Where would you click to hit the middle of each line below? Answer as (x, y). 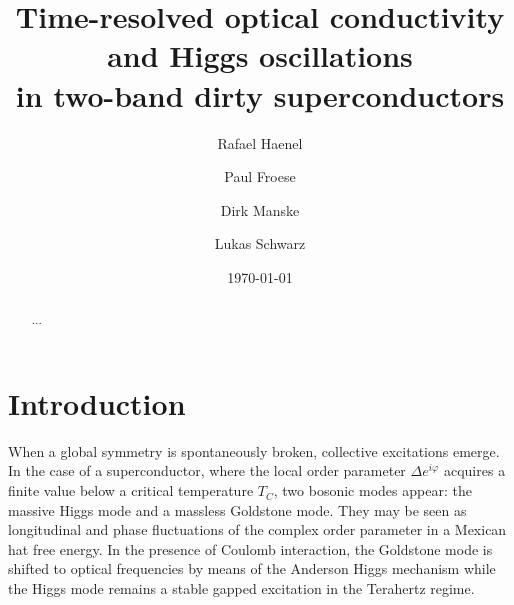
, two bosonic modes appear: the (372, 490)
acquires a (474, 470)
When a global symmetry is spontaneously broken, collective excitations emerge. (254, 450)
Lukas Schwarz (260, 243)
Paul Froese (260, 176)
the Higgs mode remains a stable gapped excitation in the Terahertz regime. (241, 588)
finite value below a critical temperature (131, 490)
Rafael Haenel (260, 142)
